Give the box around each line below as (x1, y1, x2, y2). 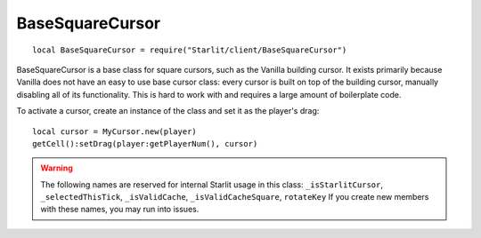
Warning (40, 163, 73, 173)
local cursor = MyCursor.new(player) (32, 126, 198, 137)
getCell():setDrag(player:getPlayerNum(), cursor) (32, 139, 258, 148)
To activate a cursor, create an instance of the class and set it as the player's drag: (16, 106, 320, 116)
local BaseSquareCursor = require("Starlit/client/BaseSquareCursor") (32, 44, 347, 55)
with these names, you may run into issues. (40, 204, 200, 215)
